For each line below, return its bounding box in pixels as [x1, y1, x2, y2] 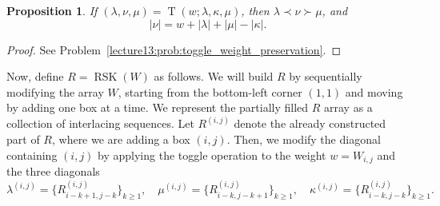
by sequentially [289, 68, 362, 85]
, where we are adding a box [51, 131, 190, 147]
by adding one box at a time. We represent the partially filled [6, 99, 309, 116]
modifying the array [6, 83, 104, 100]
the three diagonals [6, 163, 100, 180]
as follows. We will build [154, 68, 274, 85]
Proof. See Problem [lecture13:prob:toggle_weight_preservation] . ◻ [6, 41, 342, 57]
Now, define [6, 68, 64, 85]
